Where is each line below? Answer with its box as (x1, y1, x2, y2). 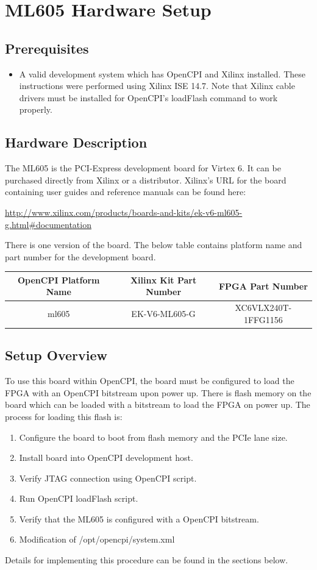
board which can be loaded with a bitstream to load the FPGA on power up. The (5, 398, 310, 411)
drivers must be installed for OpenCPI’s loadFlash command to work (19, 91, 278, 104)
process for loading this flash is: (5, 410, 123, 422)
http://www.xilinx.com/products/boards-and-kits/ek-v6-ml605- (5, 205, 243, 218)
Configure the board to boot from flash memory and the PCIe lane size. (19, 430, 288, 443)
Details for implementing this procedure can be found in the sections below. (5, 554, 288, 566)
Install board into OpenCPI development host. (19, 451, 193, 464)
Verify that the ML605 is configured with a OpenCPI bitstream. (19, 512, 259, 525)
